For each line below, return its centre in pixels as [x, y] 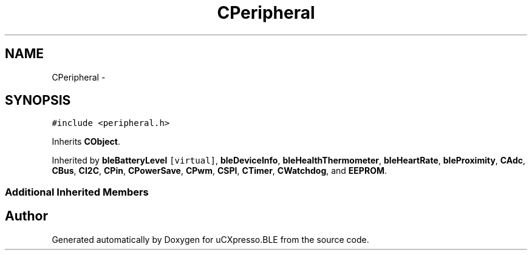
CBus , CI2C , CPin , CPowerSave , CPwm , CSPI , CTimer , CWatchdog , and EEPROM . [220, 171]
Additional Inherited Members [77, 192]
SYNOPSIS [38, 101]
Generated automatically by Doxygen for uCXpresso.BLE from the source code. [210, 239]
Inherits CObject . [86, 142]
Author [26, 216]
